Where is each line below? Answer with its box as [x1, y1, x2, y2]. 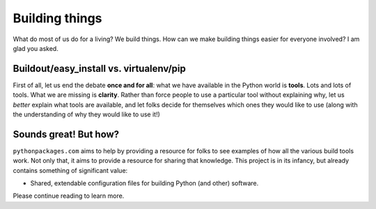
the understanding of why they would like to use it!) [13, 110, 160, 118]
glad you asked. [13, 44, 58, 52]
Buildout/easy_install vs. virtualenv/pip [13, 63, 186, 75]
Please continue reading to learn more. [13, 192, 125, 200]
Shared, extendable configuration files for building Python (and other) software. [30, 179, 259, 187]
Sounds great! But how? [13, 128, 120, 140]
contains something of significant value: [13, 166, 128, 174]
